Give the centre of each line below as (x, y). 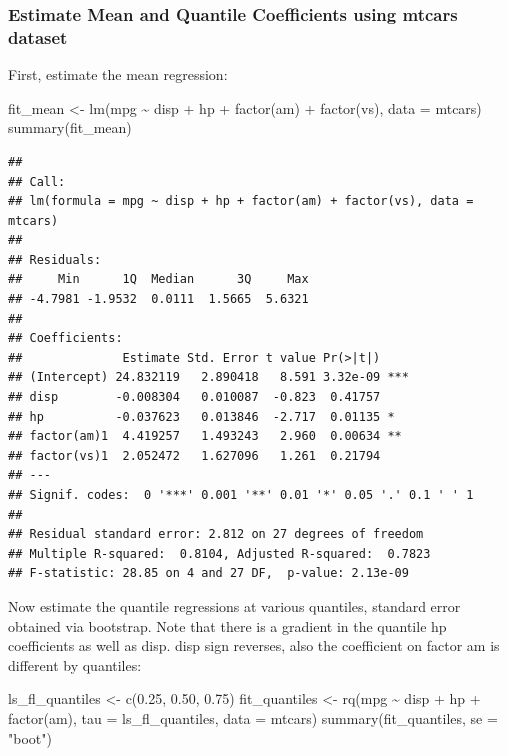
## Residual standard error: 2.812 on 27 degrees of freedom (216, 534)
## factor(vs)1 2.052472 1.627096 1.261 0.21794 (194, 455)
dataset (38, 36)
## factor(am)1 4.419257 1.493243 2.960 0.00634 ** (205, 436)
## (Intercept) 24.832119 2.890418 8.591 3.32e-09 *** (208, 377)
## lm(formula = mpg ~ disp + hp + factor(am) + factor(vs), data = (241, 201)
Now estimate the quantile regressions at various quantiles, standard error (234, 605)
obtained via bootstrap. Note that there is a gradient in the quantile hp (227, 625)
